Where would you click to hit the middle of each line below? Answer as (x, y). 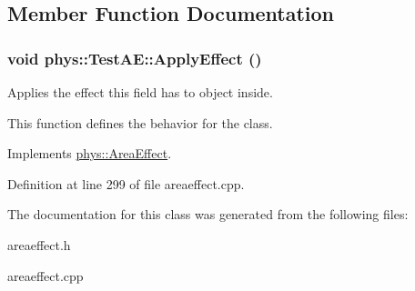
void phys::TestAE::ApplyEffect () (135, 58)
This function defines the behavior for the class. (140, 122)
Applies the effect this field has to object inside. (140, 92)
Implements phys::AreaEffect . (90, 153)
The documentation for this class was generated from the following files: (208, 214)
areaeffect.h (39, 244)
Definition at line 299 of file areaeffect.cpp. (126, 183)
